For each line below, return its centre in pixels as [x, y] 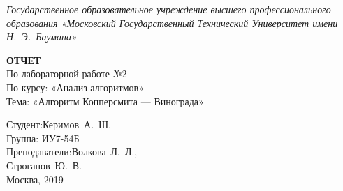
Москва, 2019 [35, 179]
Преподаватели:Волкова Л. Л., [72, 152]
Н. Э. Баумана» [42, 37]
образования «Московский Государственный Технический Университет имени [172, 23]
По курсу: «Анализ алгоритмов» [75, 87]
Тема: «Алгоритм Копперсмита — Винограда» [105, 101]
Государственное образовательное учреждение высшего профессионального [169, 9]
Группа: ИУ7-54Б [43, 138]
